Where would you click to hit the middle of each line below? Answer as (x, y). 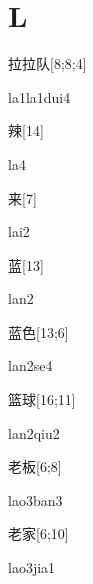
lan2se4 (30, 365)
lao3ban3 (35, 499)
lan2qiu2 (34, 432)
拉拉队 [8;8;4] (47, 63)
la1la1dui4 (39, 96)
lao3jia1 (32, 567)
